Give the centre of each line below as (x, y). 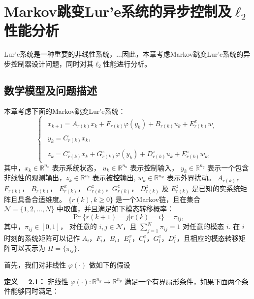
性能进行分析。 (127, 63)
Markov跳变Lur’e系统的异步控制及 (118, 11)
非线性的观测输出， (35, 178)
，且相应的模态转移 (207, 238)
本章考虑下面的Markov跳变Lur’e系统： (65, 111)
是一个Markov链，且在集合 (158, 199)
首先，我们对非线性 (35, 265)
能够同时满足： (35, 291)
